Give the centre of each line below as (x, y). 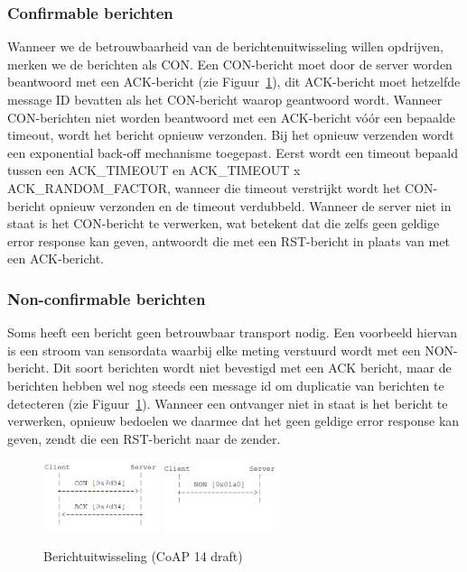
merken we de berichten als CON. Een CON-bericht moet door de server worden (230, 64)
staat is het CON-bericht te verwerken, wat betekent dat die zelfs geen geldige (224, 223)
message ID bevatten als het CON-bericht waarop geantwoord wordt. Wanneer (225, 99)
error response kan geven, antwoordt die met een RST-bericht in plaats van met (229, 240)
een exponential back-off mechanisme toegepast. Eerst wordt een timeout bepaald (233, 152)
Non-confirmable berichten (107, 298)
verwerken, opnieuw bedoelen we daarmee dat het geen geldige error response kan (233, 421)
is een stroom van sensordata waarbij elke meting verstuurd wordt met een (214, 350)
